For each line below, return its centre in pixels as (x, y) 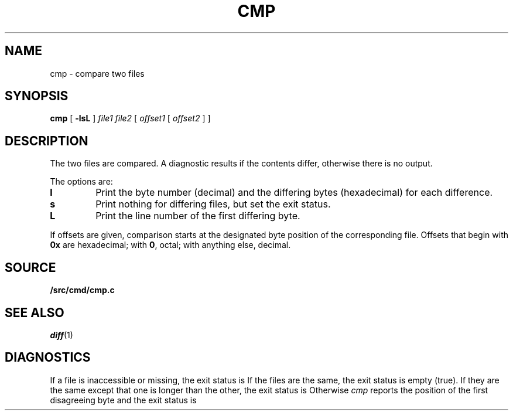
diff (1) (61, 335)
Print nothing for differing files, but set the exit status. (213, 204)
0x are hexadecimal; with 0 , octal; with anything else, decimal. (170, 245)
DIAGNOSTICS (48, 358)
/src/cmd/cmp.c (82, 290)
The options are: (81, 182)
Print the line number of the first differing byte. (198, 216)
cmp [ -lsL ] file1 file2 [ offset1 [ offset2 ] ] (130, 118)
